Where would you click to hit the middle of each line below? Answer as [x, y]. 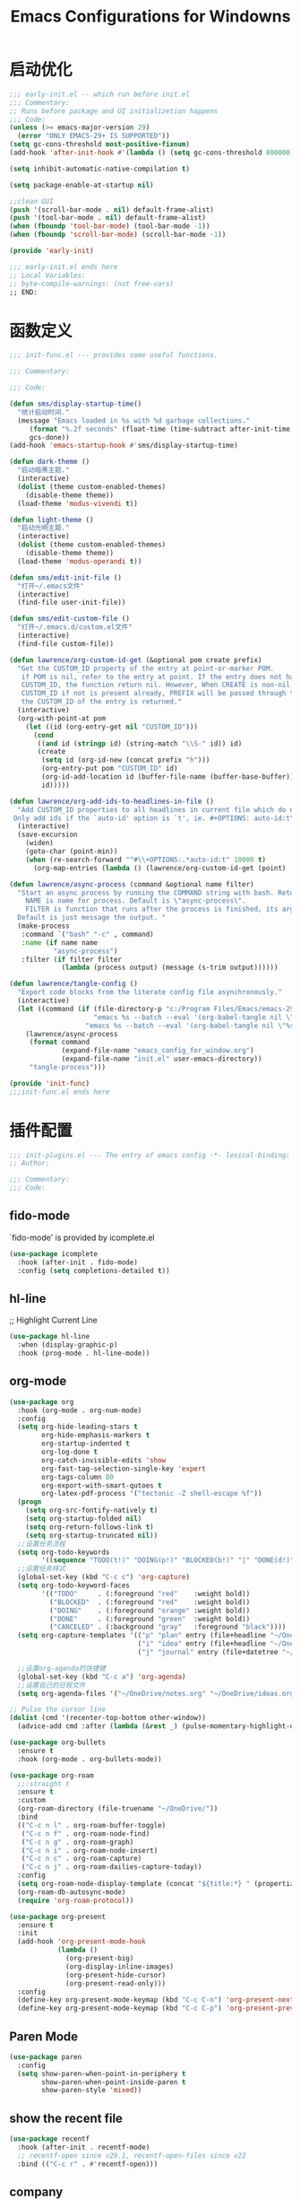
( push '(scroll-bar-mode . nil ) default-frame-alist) [112, 210]
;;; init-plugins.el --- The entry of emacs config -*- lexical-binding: [150, 1155]
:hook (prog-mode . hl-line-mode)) [84, 1353]
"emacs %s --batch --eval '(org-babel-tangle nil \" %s [190, 1026]
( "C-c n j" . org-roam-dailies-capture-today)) [112, 1867]
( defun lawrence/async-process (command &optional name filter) [132, 884]
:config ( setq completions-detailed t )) [94, 1270]
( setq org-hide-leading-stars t [78, 1427]
